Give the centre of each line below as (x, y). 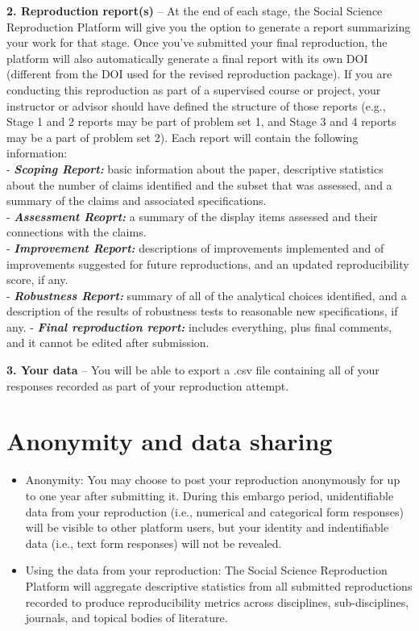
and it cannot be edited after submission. (108, 343)
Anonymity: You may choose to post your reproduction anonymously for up (213, 480)
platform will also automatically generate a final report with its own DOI (187, 58)
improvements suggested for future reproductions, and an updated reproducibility (208, 263)
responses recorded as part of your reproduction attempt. (148, 385)
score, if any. (37, 280)
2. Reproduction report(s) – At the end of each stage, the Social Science (195, 10)
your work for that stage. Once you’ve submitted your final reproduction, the (197, 42)
